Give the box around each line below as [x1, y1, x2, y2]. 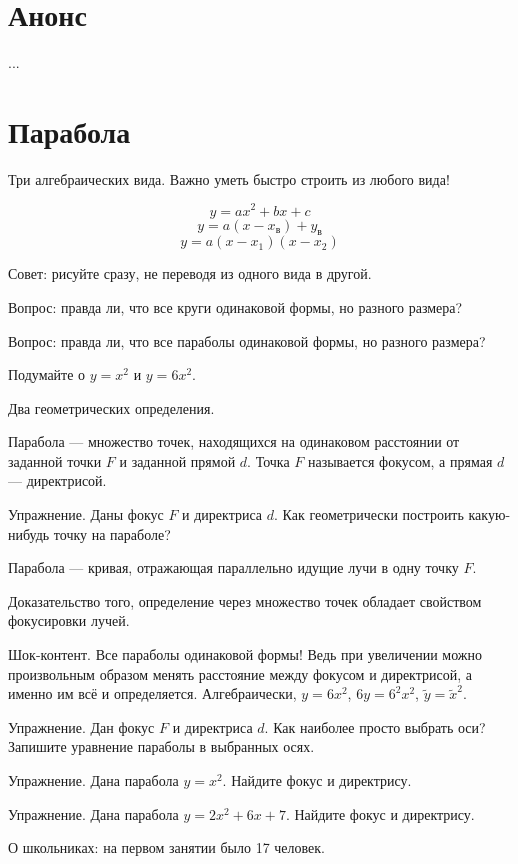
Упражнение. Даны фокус [8, 504, 164, 525]
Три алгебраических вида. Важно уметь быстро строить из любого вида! [8, 168, 450, 189]
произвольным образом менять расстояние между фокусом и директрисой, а [8, 663, 472, 684]
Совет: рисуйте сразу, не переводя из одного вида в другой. [8, 263, 372, 284]
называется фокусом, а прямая [307, 450, 493, 471]
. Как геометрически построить [274, 504, 464, 525]
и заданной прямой [119, 450, 236, 471]
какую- [468, 504, 511, 525]
